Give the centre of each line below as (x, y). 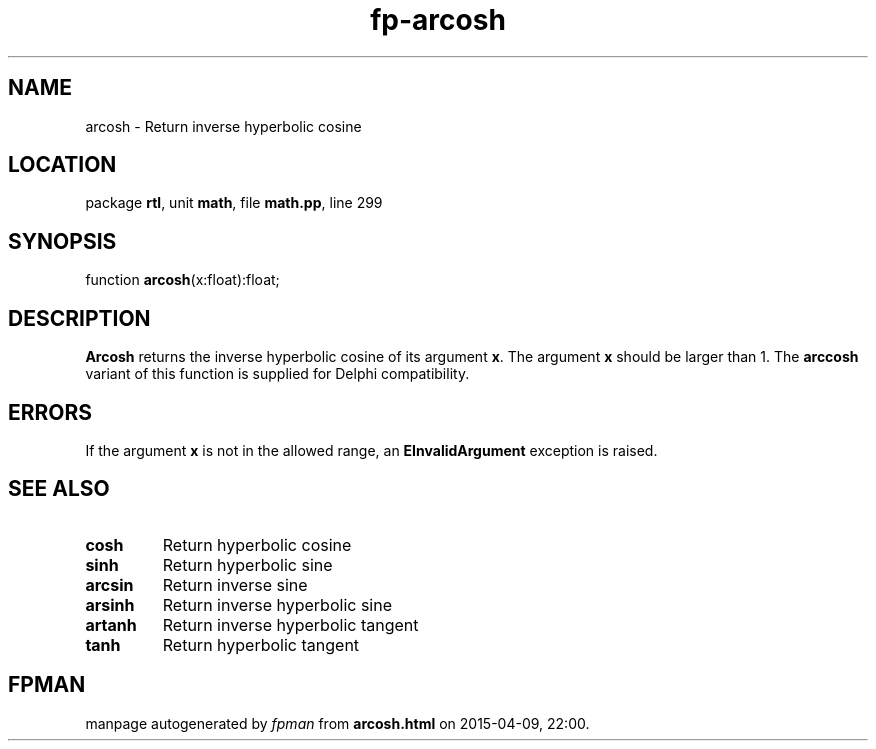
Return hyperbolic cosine (257, 544)
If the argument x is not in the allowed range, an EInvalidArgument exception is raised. (371, 450)
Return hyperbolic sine (247, 564)
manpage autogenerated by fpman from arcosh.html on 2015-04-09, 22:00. (337, 723)
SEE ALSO (59, 489)
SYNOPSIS (62, 241)
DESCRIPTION (79, 318)
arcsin (109, 584)
